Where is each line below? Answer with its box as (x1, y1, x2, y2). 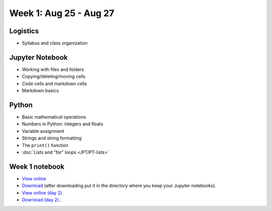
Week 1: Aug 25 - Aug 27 (9, 8, 114, 19)
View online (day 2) (22, 189, 62, 196)
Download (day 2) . (22, 197, 61, 203)
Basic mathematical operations (22, 114, 86, 120)
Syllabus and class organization (22, 40, 88, 46)
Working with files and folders (22, 66, 84, 73)
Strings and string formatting (22, 135, 82, 141)
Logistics (9, 27, 39, 35)
